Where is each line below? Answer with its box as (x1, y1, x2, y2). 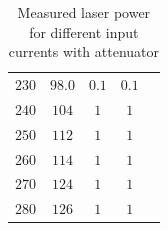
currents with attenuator (8, 41, 160, 62)
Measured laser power (17, 2, 151, 22)
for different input (29, 21, 139, 42)
